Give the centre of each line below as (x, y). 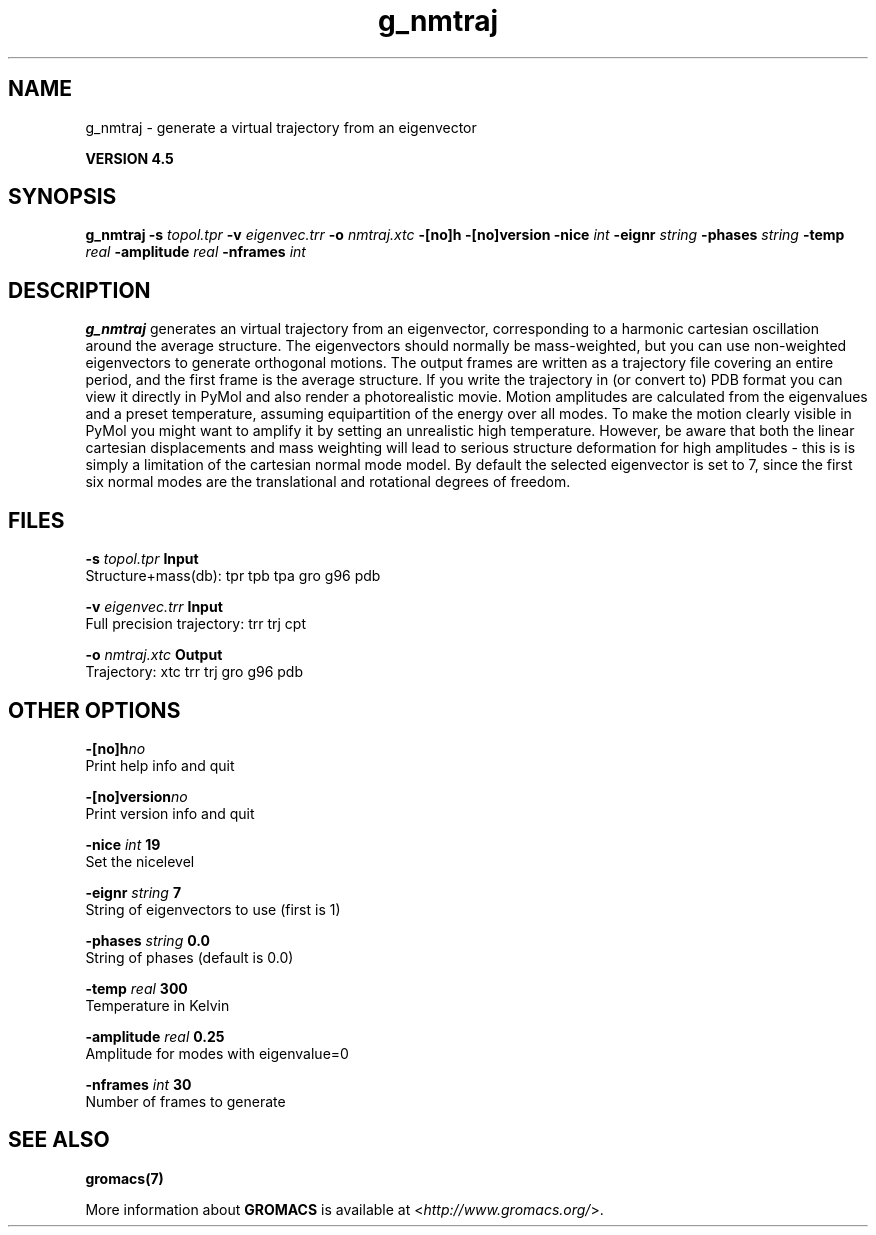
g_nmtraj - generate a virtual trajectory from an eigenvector (281, 127)
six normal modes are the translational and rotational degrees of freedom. (328, 482)
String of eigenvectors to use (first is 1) (213, 909)
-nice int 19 (123, 844)
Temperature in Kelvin (157, 1005)
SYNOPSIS (62, 197)
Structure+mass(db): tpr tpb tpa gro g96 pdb (233, 576)
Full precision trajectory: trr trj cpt (195, 624)
